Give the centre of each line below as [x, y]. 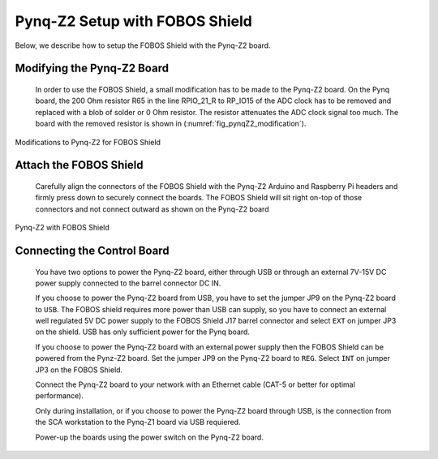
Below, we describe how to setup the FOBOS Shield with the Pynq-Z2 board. [143, 45]
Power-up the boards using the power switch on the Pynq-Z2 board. [149, 437]
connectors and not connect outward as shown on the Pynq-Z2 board [152, 209]
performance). [60, 396]
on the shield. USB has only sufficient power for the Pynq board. [143, 332]
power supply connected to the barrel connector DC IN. [128, 283]
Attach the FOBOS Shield [79, 165]
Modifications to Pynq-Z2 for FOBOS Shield [88, 142]
